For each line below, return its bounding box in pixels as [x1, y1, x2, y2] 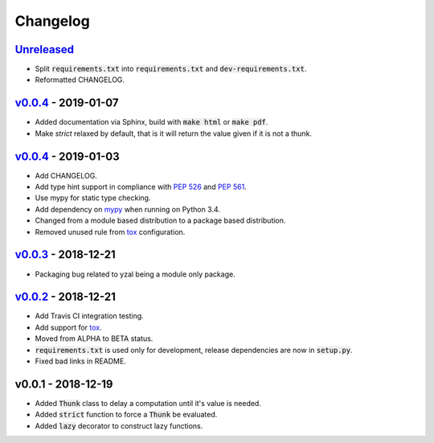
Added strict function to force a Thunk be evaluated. [35, 410, 218, 420]
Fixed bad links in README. [35, 356, 126, 366]
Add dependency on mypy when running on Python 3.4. [35, 204, 221, 214]
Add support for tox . [35, 322, 102, 332]
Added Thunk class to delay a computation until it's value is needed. [35, 398, 261, 408]
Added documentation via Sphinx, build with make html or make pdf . [35, 117, 268, 127]
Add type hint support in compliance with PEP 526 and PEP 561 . [35, 182, 247, 192]
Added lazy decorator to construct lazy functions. [35, 420, 203, 430]
